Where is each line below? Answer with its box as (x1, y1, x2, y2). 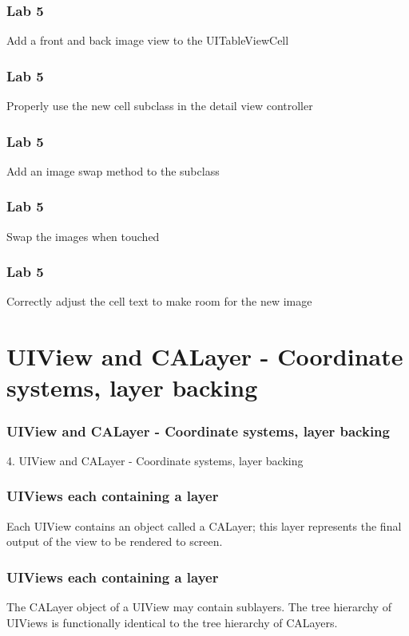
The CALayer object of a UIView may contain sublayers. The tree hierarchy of (6, 598, 391, 615)
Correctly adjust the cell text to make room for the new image (6, 293, 312, 310)
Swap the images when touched (6, 227, 160, 244)
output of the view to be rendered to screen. (6, 533, 223, 550)
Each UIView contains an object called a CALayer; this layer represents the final (6, 517, 402, 534)
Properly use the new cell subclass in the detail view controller (6, 97, 313, 114)
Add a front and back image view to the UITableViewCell (6, 32, 289, 49)
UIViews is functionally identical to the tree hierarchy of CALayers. (6, 614, 338, 630)
